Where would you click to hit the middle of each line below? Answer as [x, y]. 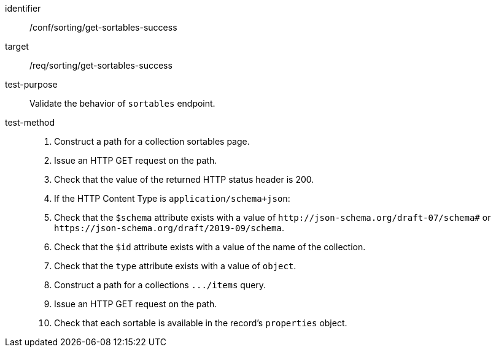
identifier [23, 8]
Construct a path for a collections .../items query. [160, 285]
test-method [30, 122]
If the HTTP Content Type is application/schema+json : [172, 198]
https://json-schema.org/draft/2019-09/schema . [169, 228]
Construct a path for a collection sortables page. [152, 141]
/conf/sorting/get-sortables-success [103, 27]
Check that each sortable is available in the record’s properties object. [201, 323]
